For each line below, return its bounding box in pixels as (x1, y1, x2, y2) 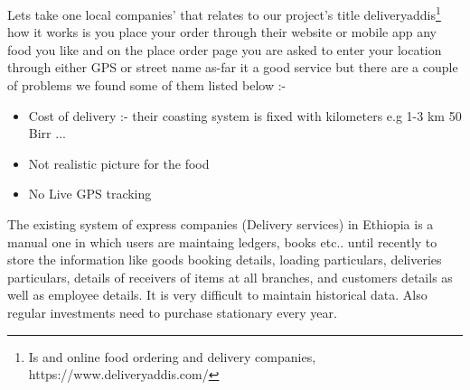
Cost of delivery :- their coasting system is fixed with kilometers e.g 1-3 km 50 (28, 106, 462, 125)
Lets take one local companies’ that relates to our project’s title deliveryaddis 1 (7, 3, 441, 23)
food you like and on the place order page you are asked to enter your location (7, 40, 442, 59)
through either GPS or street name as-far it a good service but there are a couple (7, 58, 458, 77)
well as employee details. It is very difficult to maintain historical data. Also (7, 285, 428, 304)
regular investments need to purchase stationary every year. (7, 302, 337, 321)
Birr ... (28, 124, 66, 143)
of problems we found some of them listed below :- (7, 76, 287, 95)
